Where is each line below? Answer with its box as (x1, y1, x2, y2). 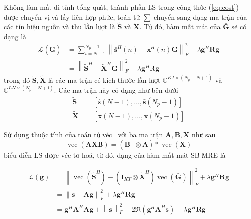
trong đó (4, 74, 30, 85)
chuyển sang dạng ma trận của (153, 11, 247, 22)
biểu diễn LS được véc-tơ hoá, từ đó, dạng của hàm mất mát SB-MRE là (4, 149, 226, 160)
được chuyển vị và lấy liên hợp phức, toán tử (4, 11, 140, 22)
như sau (191, 129, 216, 139)
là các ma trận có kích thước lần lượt (48, 74, 161, 85)
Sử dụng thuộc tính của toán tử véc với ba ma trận (4, 129, 163, 139)
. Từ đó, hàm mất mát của (139, 21, 221, 32)
